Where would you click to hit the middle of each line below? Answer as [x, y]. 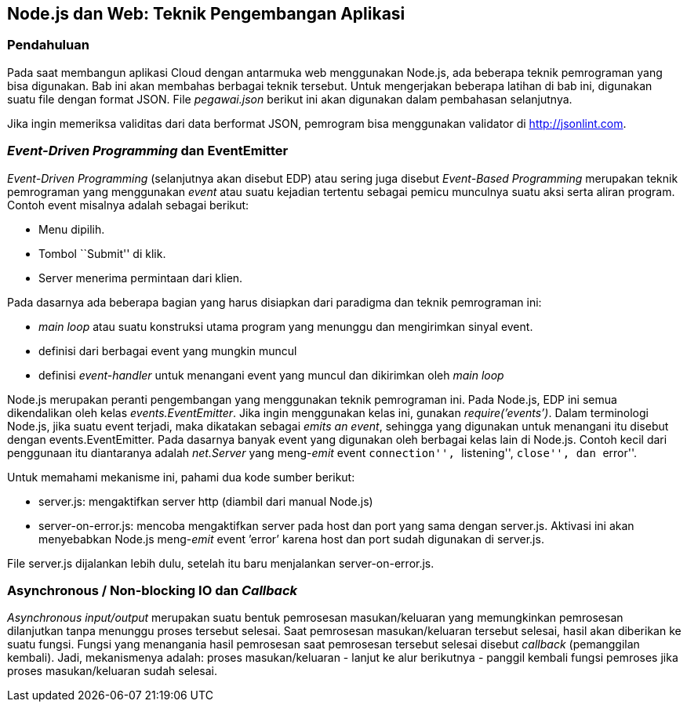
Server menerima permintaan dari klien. [141, 278]
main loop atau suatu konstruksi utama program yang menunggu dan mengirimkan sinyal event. [286, 326]
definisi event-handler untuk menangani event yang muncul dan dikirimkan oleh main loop [271, 375]
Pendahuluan [48, 45]
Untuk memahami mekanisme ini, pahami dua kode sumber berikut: [181, 477]
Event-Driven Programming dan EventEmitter [148, 151]
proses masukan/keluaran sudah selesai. [113, 671]
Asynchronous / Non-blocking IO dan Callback [153, 590]
